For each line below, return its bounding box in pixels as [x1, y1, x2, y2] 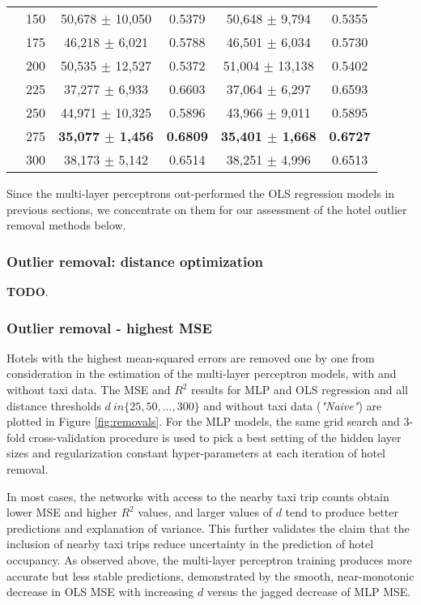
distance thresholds [6, 397, 101, 414]
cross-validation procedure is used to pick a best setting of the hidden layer [28, 428, 402, 445]
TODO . [6, 283, 49, 299]
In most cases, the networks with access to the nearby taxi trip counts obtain [6, 487, 389, 504]
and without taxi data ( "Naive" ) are [203, 397, 382, 414]
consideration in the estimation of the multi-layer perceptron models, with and [6, 365, 397, 382]
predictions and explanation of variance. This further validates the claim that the [6, 519, 410, 536]
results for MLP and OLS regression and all [191, 381, 408, 397]
